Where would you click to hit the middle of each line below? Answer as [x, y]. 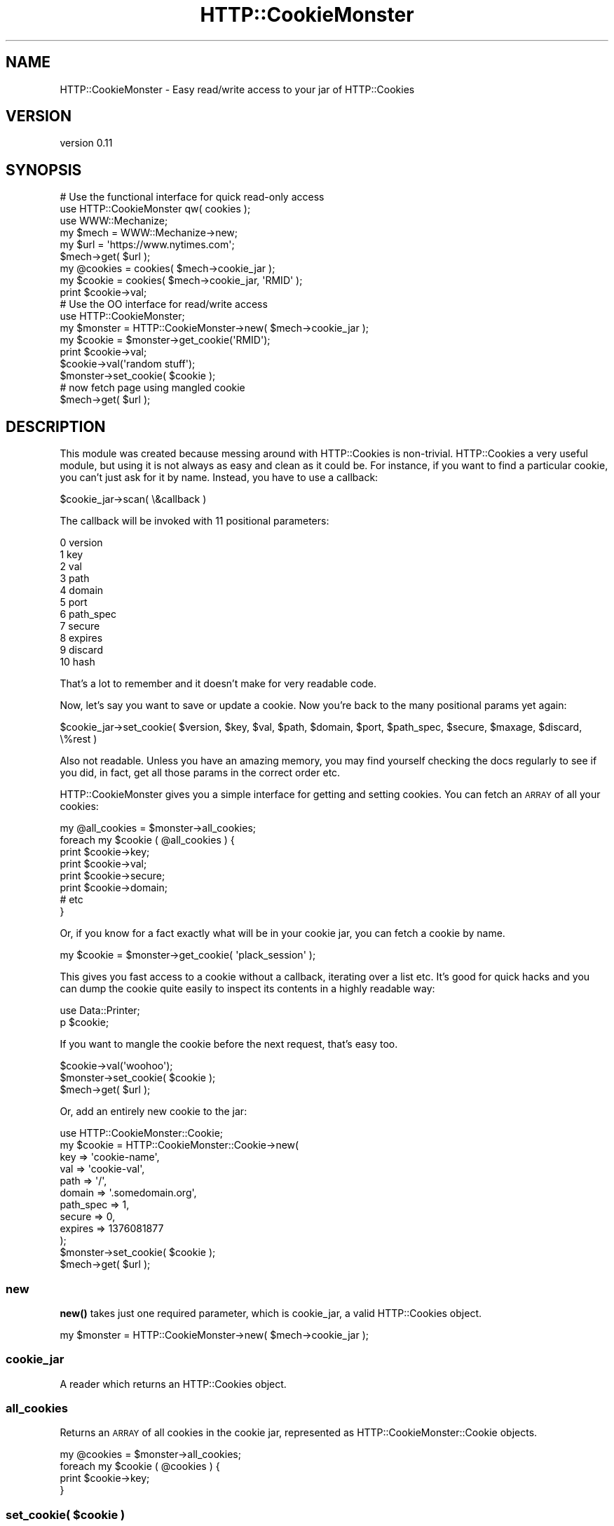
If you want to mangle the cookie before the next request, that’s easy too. [229, 1044]
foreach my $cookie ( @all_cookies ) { [147, 840]
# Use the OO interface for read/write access [164, 304]
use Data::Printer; [100, 1011]
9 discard [81, 650]
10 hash [77, 662]
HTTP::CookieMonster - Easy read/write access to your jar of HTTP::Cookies [237, 89]
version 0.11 [86, 143]
